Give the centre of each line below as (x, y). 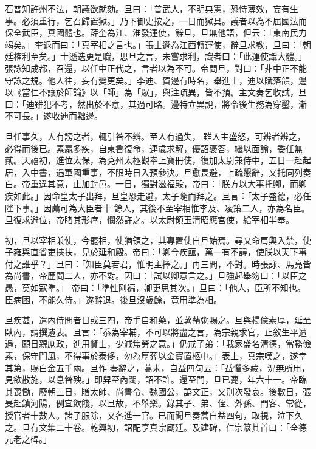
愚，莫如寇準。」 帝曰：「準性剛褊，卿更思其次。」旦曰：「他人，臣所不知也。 (155, 288)
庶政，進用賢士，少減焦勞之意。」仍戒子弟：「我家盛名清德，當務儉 (179, 344)
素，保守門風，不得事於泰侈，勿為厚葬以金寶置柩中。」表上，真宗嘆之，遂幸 (156, 356)
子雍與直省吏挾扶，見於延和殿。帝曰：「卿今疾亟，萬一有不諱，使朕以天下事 (156, 252)
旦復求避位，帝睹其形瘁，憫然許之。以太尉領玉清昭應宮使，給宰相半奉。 (149, 220)
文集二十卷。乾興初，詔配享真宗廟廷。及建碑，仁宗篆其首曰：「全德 (173, 427)
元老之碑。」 (28, 439)
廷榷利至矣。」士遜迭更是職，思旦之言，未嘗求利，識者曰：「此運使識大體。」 (156, 56)
